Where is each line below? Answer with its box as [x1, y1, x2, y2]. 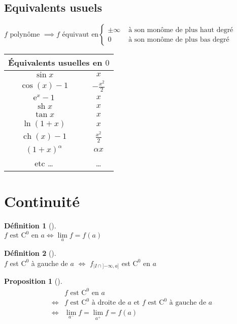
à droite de [91, 299, 125, 307]
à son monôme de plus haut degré [128, 26, 233, 34]
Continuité [4, 191, 80, 212]
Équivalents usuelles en [8, 56, 103, 69]
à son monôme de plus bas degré [128, 36, 229, 43]
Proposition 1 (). [4, 276, 62, 286]
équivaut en [62, 31, 99, 39]
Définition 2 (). [4, 248, 56, 258]
